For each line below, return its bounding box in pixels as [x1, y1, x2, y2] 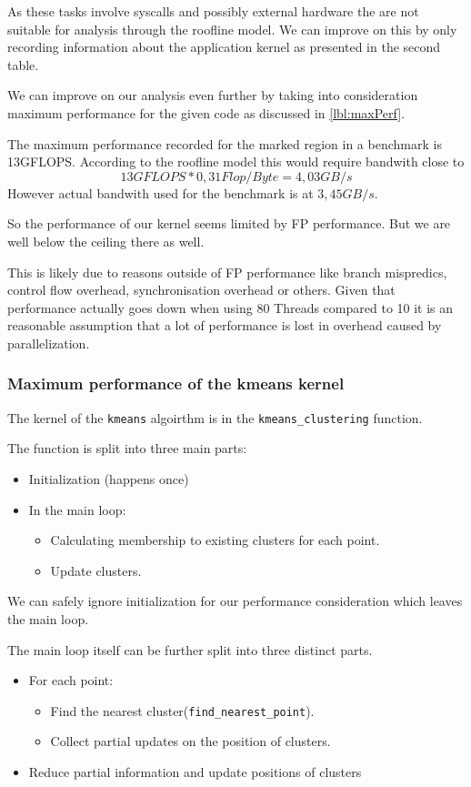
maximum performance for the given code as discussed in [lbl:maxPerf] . [7, 103, 406, 122]
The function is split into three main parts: [7, 439, 247, 458]
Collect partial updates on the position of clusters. [50, 732, 331, 751]
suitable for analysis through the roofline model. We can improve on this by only [7, 19, 457, 38]
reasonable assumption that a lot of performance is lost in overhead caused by [7, 316, 442, 335]
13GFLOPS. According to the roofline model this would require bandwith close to [7, 152, 465, 171]
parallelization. [7, 333, 90, 352]
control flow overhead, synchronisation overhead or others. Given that [7, 280, 396, 299]
